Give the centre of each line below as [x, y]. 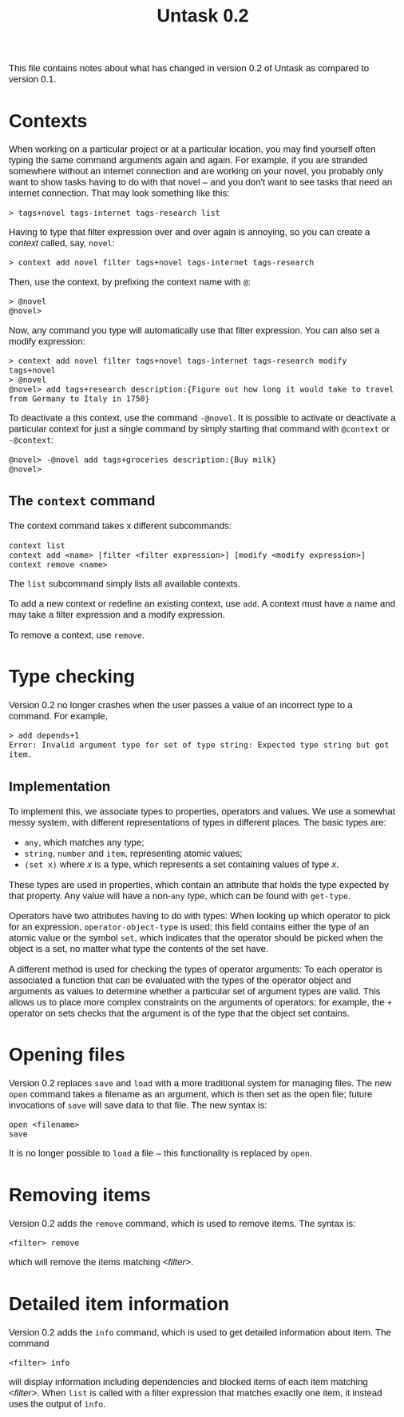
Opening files [67, 1055]
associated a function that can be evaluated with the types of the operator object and [180, 980]
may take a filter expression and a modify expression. [117, 615]
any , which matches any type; [84, 843]
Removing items [79, 1194]
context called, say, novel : [61, 243]
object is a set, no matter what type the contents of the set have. [139, 949]
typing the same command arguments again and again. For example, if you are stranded [188, 160]
